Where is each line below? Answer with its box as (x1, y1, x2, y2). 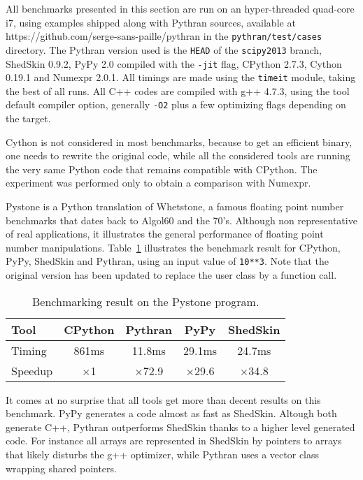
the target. (6, 111, 51, 126)
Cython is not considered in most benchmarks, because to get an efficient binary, (6, 134, 353, 149)
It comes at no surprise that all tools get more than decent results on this (6, 392, 321, 407)
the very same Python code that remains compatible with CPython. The (6, 161, 318, 176)
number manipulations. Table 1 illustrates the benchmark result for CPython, (6, 240, 341, 254)
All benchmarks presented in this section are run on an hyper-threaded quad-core (6, 1, 355, 15)
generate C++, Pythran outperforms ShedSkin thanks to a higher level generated (6, 419, 355, 434)
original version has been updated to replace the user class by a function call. (6, 268, 337, 282)
